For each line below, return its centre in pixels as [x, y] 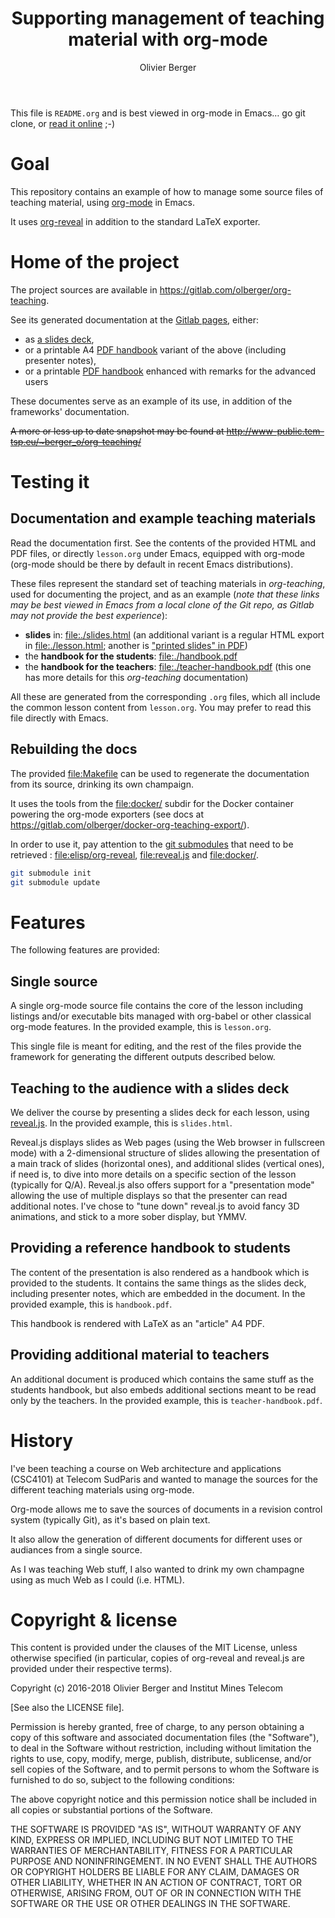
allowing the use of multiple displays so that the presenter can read [149, 1195]
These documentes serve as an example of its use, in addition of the [151, 401]
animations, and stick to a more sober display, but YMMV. [129, 1216]
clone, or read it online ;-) [63, 123]
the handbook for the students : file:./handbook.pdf [131, 656]
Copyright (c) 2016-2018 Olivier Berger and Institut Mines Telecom [147, 1688]
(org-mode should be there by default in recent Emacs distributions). [152, 564]
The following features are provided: [85, 950]
